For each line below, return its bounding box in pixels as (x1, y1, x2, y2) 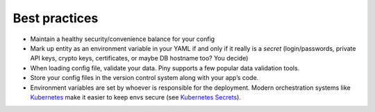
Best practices (12, 10, 99, 26)
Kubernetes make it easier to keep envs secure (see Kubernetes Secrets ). (30, 93, 241, 101)
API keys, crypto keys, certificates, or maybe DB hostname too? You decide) (30, 54, 249, 63)
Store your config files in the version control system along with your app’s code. (30, 74, 259, 82)
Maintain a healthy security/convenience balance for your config (30, 35, 215, 43)
